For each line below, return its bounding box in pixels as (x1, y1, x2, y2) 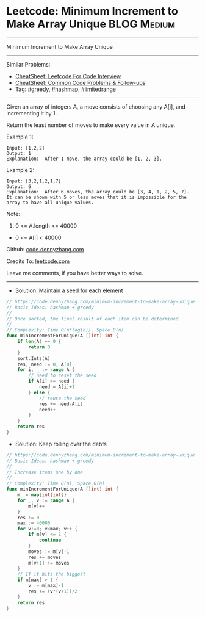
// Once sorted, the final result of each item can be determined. (6, 316, 182, 322)
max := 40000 (17, 520, 51, 526)
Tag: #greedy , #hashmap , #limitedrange (15, 85, 116, 93)
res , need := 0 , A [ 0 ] (17, 361, 72, 367)
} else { (28, 389, 51, 395)
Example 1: (6, 133, 34, 140)
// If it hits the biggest (17, 571, 86, 577)
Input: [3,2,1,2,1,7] (6, 178, 62, 184)
